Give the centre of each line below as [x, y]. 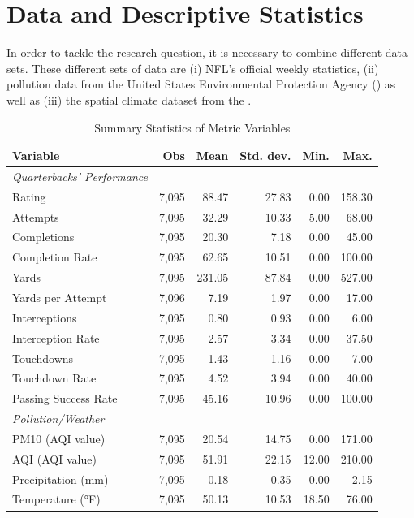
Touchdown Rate [54, 378]
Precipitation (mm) [60, 479]
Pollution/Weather [58, 419]
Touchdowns [43, 358]
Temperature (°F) [56, 499]
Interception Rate [56, 337]
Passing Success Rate [65, 398]
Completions [43, 237]
